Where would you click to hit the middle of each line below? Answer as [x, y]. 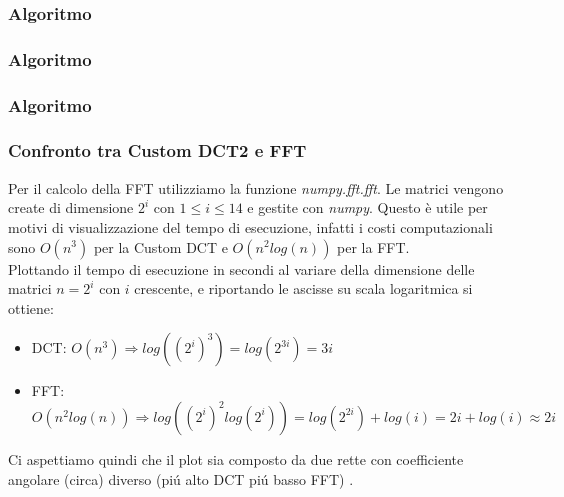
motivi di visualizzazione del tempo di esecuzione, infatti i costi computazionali [250, 226]
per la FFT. [373, 246]
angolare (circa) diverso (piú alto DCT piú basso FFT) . [181, 478]
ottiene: [31, 307]
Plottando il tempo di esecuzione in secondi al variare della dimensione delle [241, 268]
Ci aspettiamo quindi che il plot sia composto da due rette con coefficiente [236, 458]
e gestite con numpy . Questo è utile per [367, 207]
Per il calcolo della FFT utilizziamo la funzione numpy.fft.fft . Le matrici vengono [256, 187]
